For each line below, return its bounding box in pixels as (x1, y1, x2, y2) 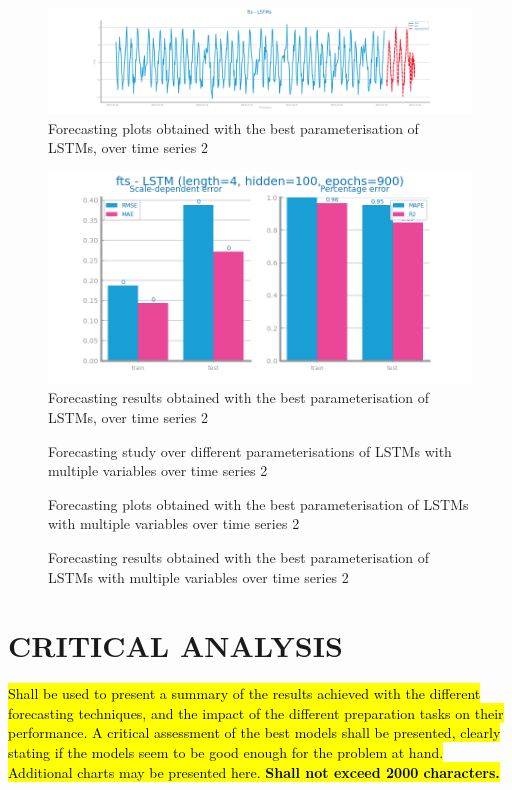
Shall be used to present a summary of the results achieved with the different (8, 683, 481, 704)
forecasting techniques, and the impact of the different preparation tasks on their (8, 702, 504, 723)
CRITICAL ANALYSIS (8, 625, 343, 666)
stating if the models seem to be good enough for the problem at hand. (8, 742, 444, 763)
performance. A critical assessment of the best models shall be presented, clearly (8, 722, 501, 743)
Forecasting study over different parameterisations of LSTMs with (48, 440, 452, 461)
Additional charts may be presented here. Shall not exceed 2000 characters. (8, 761, 500, 782)
